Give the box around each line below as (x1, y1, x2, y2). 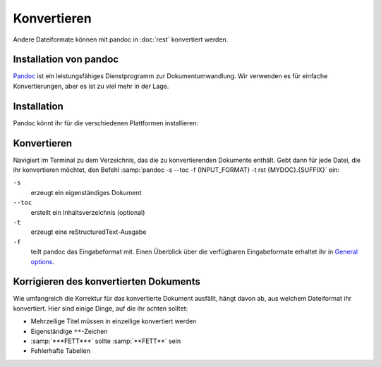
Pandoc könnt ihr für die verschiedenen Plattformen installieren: (13, 118, 199, 127)
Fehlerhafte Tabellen (30, 347, 91, 355)
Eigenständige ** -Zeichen (30, 327, 109, 335)
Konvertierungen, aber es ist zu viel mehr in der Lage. (13, 82, 169, 90)
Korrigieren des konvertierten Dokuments (13, 275, 200, 288)
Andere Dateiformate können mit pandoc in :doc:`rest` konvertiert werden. (13, 35, 229, 44)
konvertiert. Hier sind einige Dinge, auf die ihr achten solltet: (13, 304, 188, 313)
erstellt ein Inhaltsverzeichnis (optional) (30, 208, 145, 216)
